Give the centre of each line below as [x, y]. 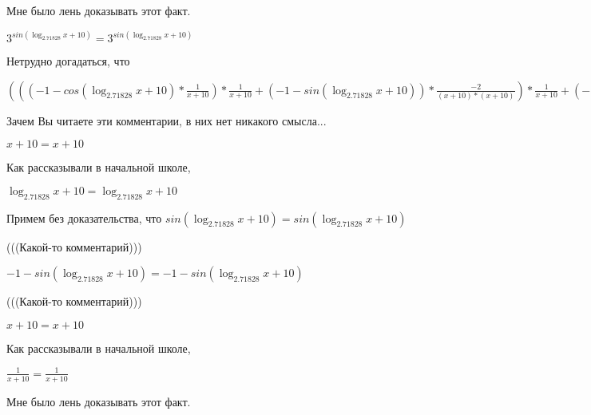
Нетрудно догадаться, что [68, 61]
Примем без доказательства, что [84, 217]
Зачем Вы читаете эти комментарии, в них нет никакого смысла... [167, 120]
